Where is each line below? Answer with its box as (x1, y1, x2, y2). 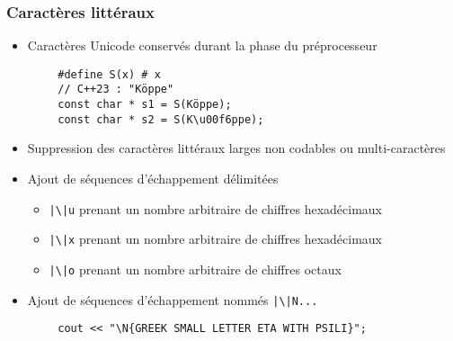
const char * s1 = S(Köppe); (58, 98, 232, 112)
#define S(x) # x (58, 67, 161, 81)
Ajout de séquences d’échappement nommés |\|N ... (27, 290, 318, 309)
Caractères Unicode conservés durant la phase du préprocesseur (27, 36, 377, 55)
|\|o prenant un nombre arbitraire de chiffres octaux (49, 259, 342, 278)
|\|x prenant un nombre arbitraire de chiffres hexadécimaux (49, 229, 383, 248)
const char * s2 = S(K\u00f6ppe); (58, 112, 264, 126)
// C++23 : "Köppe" (58, 83, 174, 96)
